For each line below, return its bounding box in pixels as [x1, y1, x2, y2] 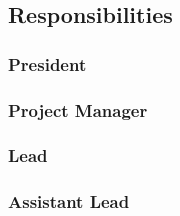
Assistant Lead [8, 189, 130, 214]
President [8, 51, 87, 76]
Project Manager [8, 97, 148, 122]
